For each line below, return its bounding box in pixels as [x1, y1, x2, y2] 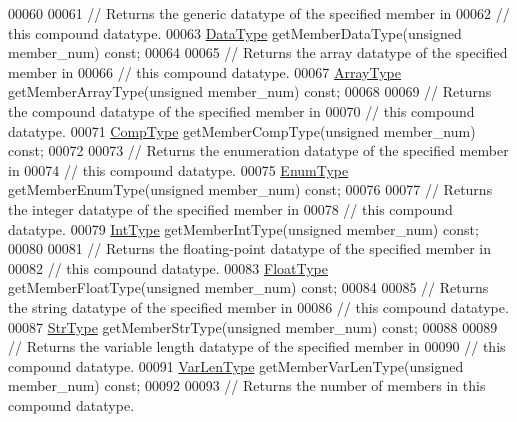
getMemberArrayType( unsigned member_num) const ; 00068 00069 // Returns [8, 81, 492, 102]
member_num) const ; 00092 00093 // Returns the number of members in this [8, 375, 486, 396]
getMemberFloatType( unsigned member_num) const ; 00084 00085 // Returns [8, 277, 489, 298]
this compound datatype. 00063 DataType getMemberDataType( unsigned [8, 22, 462, 43]
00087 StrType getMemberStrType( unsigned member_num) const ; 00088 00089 [8, 316, 498, 337]
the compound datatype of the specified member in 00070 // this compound [8, 100, 475, 121]
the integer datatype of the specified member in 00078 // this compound [8, 198, 453, 219]
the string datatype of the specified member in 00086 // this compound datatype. [8, 296, 509, 317]
